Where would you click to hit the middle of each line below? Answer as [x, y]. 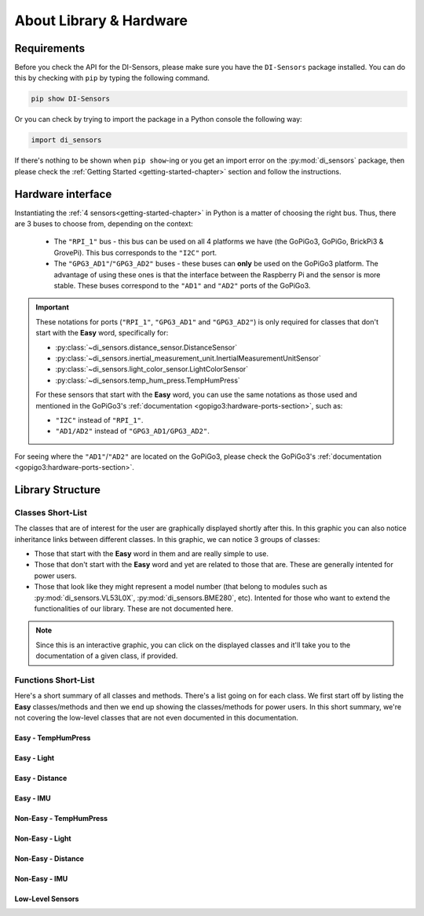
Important [53, 307]
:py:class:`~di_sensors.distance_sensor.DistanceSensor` [146, 347]
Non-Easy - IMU [41, 879]
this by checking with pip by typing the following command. [112, 78]
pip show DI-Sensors [70, 99]
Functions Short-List [55, 680]
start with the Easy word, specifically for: [102, 333]
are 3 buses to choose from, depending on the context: [104, 224]
